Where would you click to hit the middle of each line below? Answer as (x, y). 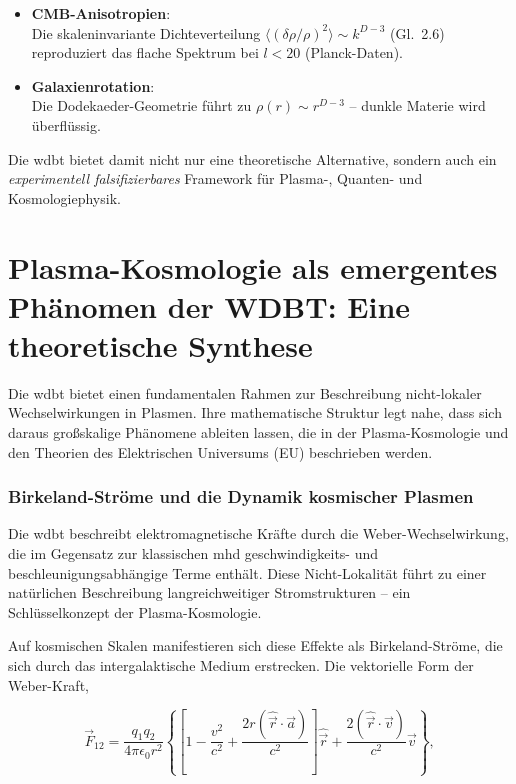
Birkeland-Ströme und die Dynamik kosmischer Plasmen (241, 496)
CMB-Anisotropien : (101, 13)
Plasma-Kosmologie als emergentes (253, 266)
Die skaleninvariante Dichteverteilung (146, 32)
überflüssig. (66, 124)
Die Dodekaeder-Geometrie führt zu (141, 105)
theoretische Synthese (160, 344)
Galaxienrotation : (93, 85)
